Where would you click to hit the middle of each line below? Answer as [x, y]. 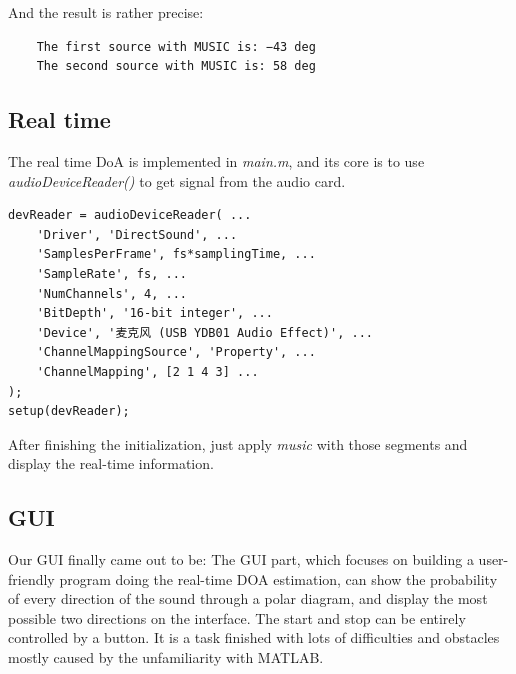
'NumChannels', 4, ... [111, 293]
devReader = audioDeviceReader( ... [130, 215]
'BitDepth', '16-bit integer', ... [154, 313]
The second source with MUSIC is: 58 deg [176, 66]
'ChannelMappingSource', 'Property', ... [176, 352]
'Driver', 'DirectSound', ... [137, 234]
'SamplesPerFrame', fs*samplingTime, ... [176, 254]
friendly [31, 578]
